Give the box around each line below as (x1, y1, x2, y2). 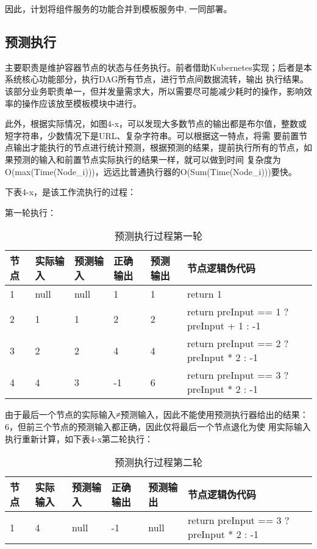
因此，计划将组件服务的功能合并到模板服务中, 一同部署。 (5, 2, 232, 15)
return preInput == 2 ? (187, 336, 289, 351)
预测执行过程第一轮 (114, 229, 202, 243)
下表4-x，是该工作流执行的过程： (5, 185, 137, 198)
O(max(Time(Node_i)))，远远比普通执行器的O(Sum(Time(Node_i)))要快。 (5, 165, 297, 178)
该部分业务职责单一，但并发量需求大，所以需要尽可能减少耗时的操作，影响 (5, 84, 304, 97)
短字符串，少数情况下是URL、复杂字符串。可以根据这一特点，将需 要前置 (5, 129, 299, 142)
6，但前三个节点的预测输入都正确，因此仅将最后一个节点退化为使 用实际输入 (5, 420, 311, 432)
